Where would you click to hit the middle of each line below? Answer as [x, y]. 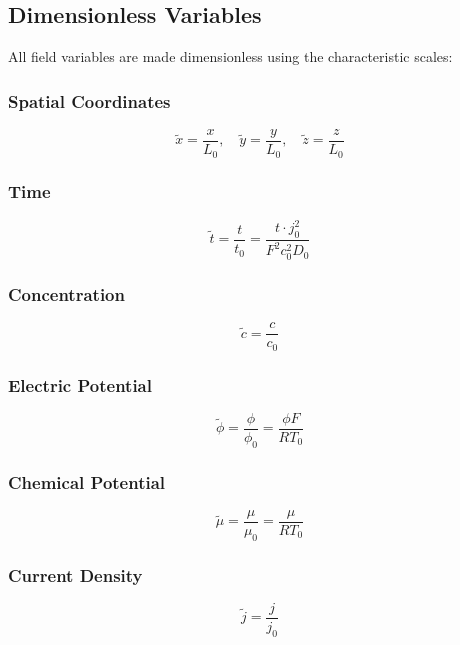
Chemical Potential [87, 481]
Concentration [66, 293]
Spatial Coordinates [89, 100]
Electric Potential [80, 384]
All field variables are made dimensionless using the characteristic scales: [230, 56]
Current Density [75, 574]
